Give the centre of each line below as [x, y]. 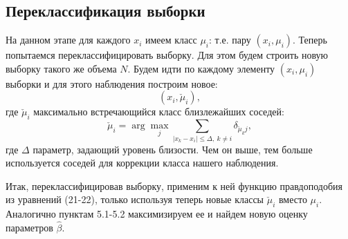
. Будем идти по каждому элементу [201, 68]
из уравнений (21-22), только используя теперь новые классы [135, 199]
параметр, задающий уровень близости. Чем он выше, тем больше [173, 149]
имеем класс [171, 40]
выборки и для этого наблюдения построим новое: [112, 83]
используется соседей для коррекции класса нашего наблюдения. [142, 163]
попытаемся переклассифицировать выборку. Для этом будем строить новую [167, 55]
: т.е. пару [230, 40]
